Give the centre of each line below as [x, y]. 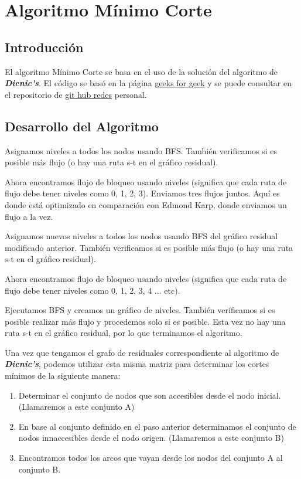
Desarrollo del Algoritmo [82, 126]
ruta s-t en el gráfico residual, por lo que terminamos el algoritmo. [124, 333]
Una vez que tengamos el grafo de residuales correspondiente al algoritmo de [142, 352]
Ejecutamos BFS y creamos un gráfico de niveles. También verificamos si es [140, 310]
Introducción [44, 47]
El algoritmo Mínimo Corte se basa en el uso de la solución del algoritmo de [141, 71]
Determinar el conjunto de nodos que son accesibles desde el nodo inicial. [150, 395]
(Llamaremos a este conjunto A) [76, 407]
